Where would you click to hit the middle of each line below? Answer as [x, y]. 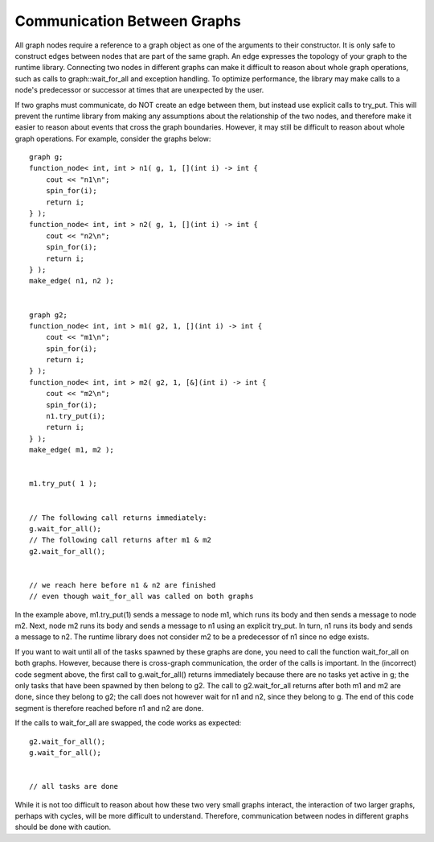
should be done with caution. [63, 827]
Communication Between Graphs [128, 21]
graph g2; [48, 315]
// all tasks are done [74, 786]
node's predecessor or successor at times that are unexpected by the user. [139, 90]
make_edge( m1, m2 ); [72, 450]
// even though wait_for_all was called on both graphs [141, 596]
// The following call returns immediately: [119, 518]
